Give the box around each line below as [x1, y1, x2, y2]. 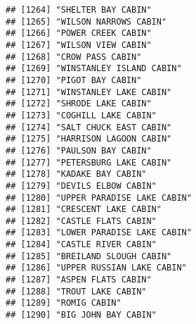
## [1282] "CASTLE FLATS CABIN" [6, 216, 157, 226]
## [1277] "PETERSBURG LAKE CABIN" [6, 157, 172, 168]
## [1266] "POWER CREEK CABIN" [6, 28, 152, 39]
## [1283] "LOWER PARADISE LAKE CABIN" [6, 228, 192, 238]
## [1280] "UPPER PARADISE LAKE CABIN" [6, 192, 192, 203]
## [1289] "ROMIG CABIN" [6, 298, 122, 309]
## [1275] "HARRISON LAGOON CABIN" [6, 134, 172, 144]
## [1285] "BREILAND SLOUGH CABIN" [6, 251, 172, 261]
